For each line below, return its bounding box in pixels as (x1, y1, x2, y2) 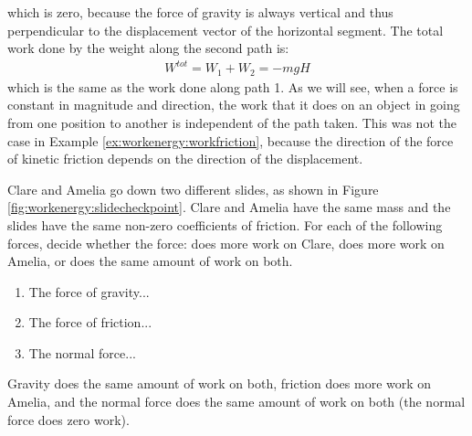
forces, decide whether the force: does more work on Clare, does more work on (7, 233, 445, 252)
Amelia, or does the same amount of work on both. (7, 251, 293, 271)
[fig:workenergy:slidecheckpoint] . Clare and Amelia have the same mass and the (7, 197, 451, 217)
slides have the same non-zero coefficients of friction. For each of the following (7, 215, 443, 234)
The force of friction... (28, 313, 152, 332)
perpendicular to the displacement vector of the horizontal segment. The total (7, 20, 444, 39)
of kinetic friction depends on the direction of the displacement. (7, 149, 363, 168)
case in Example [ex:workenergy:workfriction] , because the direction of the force (7, 131, 454, 150)
